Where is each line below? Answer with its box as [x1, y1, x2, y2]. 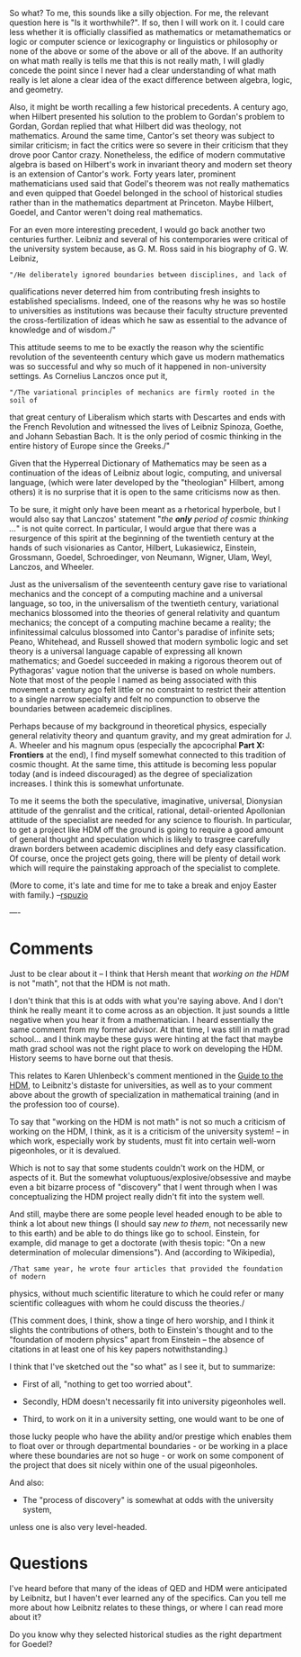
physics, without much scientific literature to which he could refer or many [9, 1288, 285, 1299]
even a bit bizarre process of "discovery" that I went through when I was [9, 1182, 279, 1192]
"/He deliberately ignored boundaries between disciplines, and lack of [9, 270, 288, 279]
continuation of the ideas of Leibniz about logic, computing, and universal [9, 467, 282, 478]
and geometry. [9, 85, 64, 95]
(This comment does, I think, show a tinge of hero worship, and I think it [9, 1315, 275, 1326]
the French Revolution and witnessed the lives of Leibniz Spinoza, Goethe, [9, 421, 285, 431]
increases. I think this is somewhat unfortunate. [9, 778, 184, 789]
